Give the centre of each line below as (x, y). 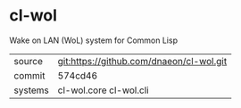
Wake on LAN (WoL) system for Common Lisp (94, 40)
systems (31, 90)
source (28, 61)
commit (29, 75)
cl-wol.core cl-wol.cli (103, 90)
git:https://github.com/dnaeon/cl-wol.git (142, 61)
